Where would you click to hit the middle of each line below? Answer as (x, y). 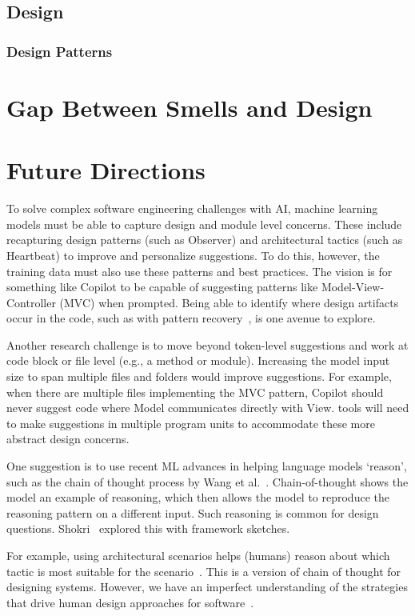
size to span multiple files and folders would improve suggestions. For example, (199, 376)
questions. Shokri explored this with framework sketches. (148, 528)
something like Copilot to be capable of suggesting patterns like (162, 287)
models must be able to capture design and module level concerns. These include (204, 224)
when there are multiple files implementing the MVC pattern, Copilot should (195, 392)
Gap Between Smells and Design (190, 107)
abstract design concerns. (68, 439)
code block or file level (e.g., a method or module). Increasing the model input (198, 360)
